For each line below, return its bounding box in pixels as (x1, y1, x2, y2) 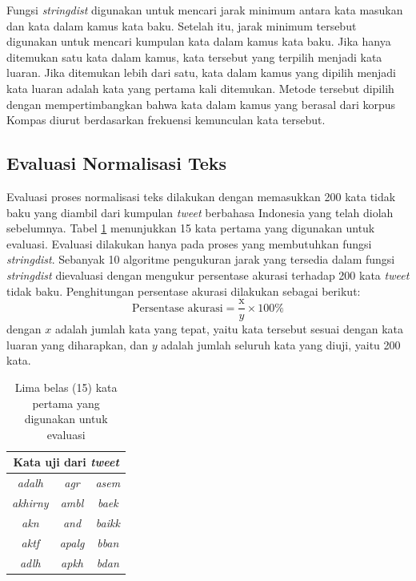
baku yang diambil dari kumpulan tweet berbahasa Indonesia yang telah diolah (6, 204, 394, 220)
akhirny (12, 494, 49, 511)
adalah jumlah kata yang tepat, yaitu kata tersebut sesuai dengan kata (54, 321, 403, 337)
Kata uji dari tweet (13, 454, 119, 470)
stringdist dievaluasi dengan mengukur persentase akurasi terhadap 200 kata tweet (6, 266, 410, 283)
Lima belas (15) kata (14, 378, 118, 395)
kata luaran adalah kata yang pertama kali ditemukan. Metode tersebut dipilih (6, 79, 394, 96)
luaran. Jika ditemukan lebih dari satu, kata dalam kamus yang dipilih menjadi (6, 64, 397, 81)
